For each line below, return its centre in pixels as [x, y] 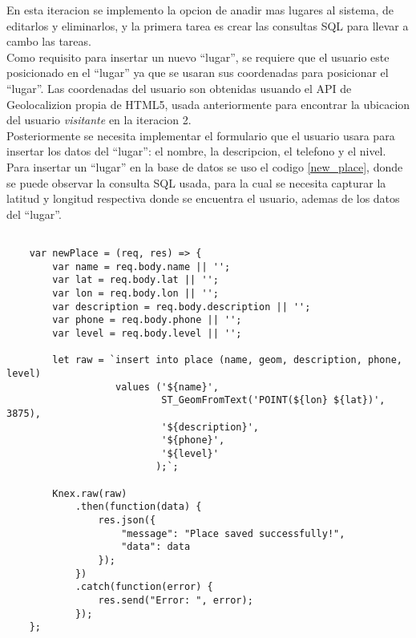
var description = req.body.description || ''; [182, 307]
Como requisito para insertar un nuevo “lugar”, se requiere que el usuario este [198, 57]
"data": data [156, 547]
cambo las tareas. [49, 41]
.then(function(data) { [138, 507]
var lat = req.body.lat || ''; [135, 280]
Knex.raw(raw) [90, 493]
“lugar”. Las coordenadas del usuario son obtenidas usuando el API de [179, 88]
